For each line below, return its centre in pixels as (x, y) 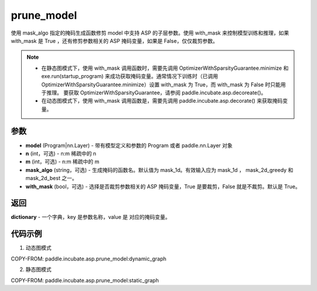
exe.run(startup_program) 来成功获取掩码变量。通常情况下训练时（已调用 (130, 76)
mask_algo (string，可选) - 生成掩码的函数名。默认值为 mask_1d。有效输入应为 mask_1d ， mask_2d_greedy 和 (159, 170)
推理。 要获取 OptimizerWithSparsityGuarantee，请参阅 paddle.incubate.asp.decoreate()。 (156, 92)
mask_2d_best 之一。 (51, 178)
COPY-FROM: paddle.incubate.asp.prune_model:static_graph (85, 280)
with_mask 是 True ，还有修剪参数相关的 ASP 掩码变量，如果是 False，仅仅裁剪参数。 (114, 40)
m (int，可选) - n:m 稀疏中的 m (63, 162)
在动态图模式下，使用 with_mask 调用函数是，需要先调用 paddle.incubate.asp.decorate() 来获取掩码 (162, 101)
